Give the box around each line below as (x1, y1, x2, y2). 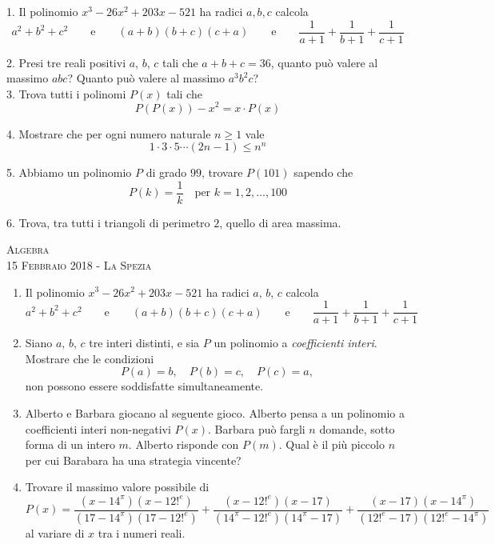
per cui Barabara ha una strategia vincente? (25, 451, 242, 468)
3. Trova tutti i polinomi (6, 85, 126, 102)
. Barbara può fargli (208, 420, 305, 437)
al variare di (25, 524, 85, 541)
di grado (146, 164, 187, 181)
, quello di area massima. (219, 214, 341, 230)
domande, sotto (319, 420, 395, 437)
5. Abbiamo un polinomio (6, 164, 132, 181)
